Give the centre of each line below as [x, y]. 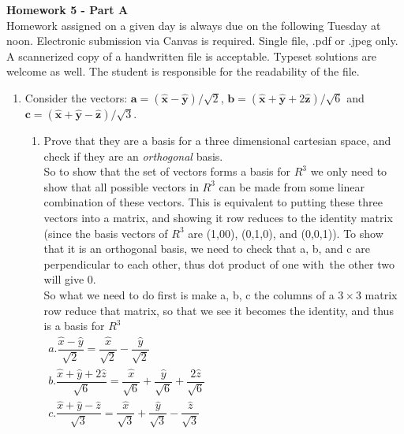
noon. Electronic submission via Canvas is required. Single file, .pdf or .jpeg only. [202, 41]
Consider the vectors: [76, 97]
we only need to [349, 171]
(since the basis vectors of [106, 233]
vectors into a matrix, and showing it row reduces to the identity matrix [218, 217]
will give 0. [70, 279]
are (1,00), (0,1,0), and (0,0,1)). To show [286, 233]
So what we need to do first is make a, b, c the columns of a [189, 294]
